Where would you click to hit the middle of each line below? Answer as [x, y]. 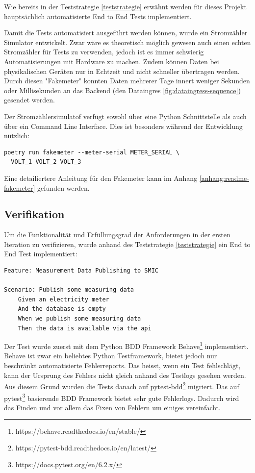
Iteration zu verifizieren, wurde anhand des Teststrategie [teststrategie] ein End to [127, 244]
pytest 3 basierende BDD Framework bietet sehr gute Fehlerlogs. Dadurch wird [122, 397]
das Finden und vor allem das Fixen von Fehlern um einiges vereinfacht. [112, 407]
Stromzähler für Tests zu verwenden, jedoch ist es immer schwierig [104, 52]
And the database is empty [62, 309]
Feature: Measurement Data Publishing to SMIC [81, 271]
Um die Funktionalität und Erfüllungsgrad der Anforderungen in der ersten [117, 235]
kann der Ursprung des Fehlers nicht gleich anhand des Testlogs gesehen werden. [125, 375]
